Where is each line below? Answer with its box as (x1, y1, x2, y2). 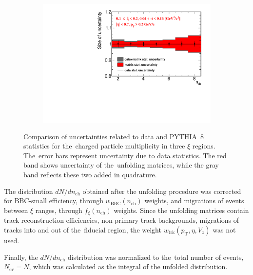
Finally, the (4, 252, 38, 262)
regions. (192, 141, 215, 151)
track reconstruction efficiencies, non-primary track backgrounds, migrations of (4, 215, 239, 225)
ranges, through (35, 205, 82, 215)
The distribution (4, 186, 53, 196)
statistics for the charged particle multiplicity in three (23, 141, 185, 151)
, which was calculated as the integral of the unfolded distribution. (29, 261, 228, 272)
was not (213, 224, 236, 234)
